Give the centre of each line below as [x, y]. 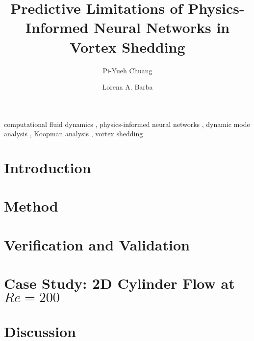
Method [31, 206]
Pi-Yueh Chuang [127, 70]
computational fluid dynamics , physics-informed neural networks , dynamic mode [127, 124]
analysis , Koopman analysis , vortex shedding [74, 134]
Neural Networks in [162, 27]
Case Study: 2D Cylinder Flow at [119, 283]
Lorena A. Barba [127, 87]
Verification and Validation [97, 244]
